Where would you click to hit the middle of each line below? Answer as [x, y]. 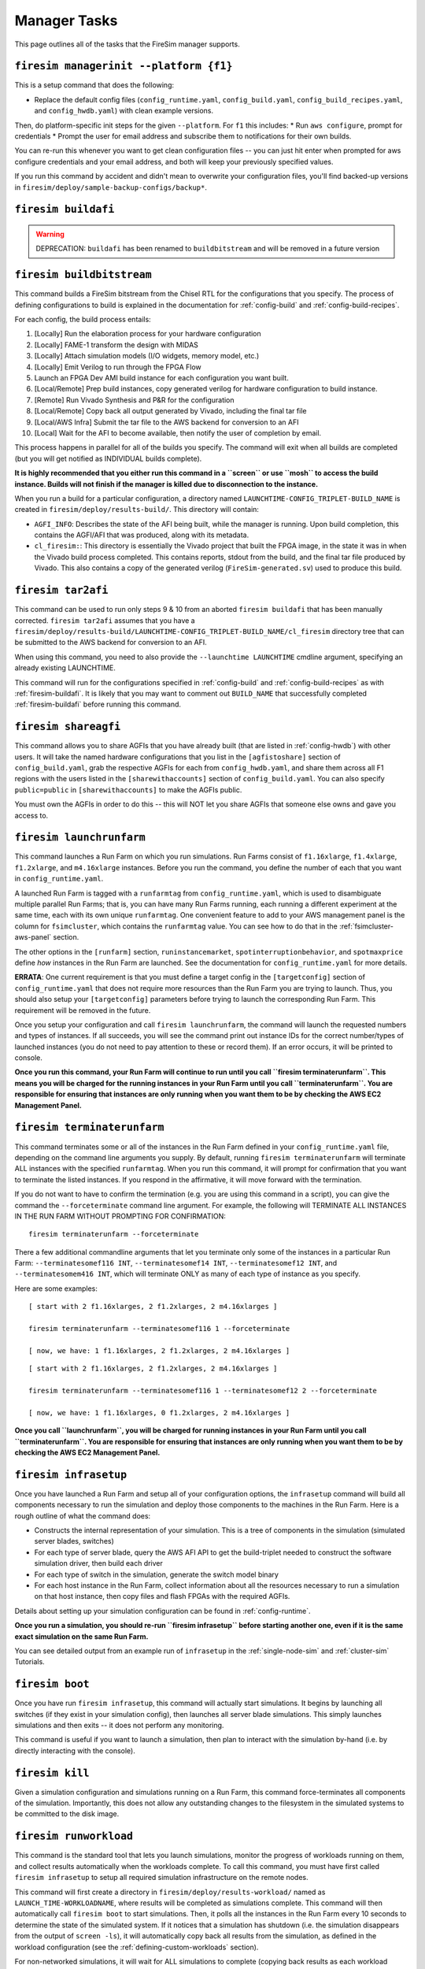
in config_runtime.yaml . [59, 879]
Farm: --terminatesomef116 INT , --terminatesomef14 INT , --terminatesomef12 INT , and [176, 1263]
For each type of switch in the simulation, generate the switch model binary [157, 1574]
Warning [50, 234]
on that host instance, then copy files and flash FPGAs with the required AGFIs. [162, 1596]
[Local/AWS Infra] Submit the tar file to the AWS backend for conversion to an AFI [166, 422]
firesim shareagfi [68, 727]
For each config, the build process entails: [83, 320]
